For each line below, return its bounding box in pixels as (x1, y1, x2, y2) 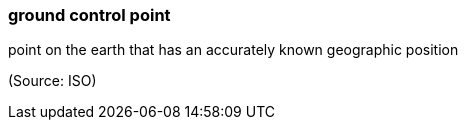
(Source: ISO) (8, 72, 97, 90)
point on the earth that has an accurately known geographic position (8, 41, 459, 59)
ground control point (8, 5, 171, 25)
